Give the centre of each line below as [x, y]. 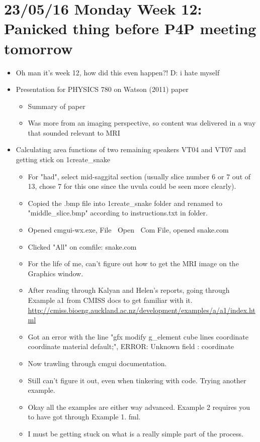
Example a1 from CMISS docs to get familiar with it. [110, 300]
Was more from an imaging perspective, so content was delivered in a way [142, 123]
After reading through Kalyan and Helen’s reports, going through [129, 290]
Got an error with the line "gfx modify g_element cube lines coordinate [138, 336]
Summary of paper [57, 106]
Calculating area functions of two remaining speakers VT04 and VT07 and [131, 149]
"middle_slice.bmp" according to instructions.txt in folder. [118, 213]
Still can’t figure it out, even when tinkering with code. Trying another [137, 380]
